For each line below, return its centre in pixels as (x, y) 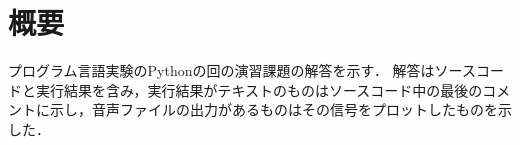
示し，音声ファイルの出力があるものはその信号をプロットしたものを (273, 109)
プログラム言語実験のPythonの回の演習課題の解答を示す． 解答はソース (242, 70)
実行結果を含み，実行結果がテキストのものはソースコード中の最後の (259, 89)
